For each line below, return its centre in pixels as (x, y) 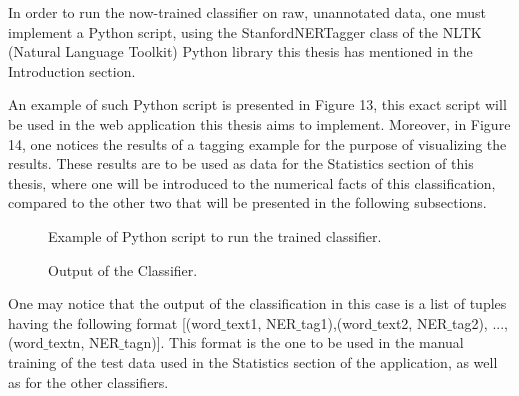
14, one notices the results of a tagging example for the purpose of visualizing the (257, 143)
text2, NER (412, 322)
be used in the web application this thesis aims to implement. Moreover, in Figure (259, 123)
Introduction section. (72, 70)
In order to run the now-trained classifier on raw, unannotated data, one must (247, 12)
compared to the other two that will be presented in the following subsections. (247, 202)
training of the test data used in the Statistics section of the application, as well (253, 361)
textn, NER (84, 342)
